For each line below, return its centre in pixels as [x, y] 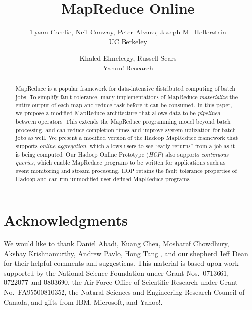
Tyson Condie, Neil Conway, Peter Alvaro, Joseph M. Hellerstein [128, 32]
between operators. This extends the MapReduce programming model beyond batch [123, 121]
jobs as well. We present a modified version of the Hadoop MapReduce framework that [127, 138]
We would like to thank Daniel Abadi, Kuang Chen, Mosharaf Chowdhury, [117, 244]
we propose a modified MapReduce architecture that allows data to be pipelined [118, 113]
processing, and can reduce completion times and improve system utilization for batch [126, 129]
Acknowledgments [66, 220]
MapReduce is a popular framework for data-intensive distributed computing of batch [125, 88]
